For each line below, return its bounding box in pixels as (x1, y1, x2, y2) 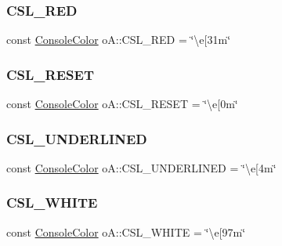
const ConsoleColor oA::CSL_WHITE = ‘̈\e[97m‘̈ (6, 223, 246, 240)
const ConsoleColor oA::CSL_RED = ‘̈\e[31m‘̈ (6, 31, 231, 48)
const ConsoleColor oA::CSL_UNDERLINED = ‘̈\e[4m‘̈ (6, 159, 277, 175)
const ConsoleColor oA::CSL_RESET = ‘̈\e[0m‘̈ (6, 96, 238, 112)
